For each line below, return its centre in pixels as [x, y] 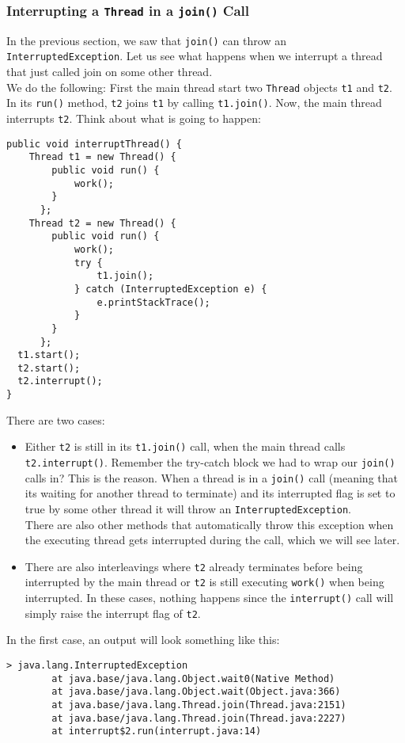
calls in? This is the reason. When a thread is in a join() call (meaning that [211, 477]
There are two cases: [56, 419]
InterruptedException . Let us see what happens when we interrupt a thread [195, 56]
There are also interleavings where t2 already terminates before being [194, 566]
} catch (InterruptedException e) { [170, 289]
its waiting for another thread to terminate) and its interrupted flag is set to [210, 493]
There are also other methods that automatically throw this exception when [209, 524]
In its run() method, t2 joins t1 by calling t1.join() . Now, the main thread [194, 103]
